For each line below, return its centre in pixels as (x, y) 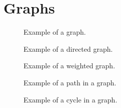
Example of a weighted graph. (69, 66)
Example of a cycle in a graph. (70, 99)
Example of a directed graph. (68, 48)
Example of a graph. (55, 32)
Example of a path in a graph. (70, 82)
